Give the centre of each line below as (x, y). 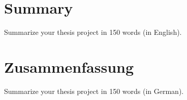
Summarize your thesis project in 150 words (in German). (94, 91)
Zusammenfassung (69, 66)
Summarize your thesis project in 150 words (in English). (93, 32)
